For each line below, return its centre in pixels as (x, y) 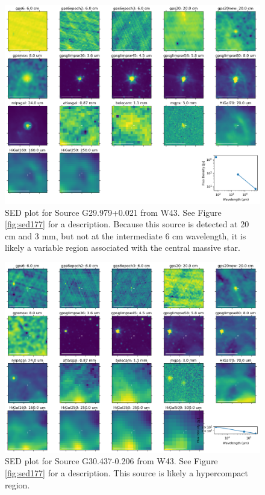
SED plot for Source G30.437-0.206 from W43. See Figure (111, 461)
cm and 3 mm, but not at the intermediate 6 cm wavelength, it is (126, 235)
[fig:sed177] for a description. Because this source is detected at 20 (127, 224)
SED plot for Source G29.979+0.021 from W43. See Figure (113, 212)
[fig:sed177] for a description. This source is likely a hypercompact (126, 473)
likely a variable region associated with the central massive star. (123, 247)
